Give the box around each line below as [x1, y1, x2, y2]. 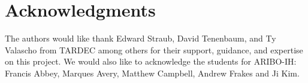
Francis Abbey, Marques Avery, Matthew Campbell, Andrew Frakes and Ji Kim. [5, 66, 300, 79]
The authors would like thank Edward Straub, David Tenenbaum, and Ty [5, 32, 276, 44]
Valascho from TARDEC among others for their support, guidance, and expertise [5, 43, 303, 56]
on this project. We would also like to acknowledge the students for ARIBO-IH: [5, 55, 297, 68]
